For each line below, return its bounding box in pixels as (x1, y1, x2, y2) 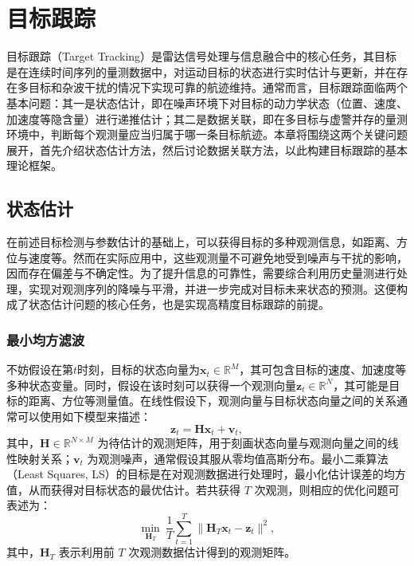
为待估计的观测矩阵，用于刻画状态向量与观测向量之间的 (97, 434, 388, 451)
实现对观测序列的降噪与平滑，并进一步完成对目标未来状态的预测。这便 (28, 280, 396, 297)
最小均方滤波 (6, 329, 85, 349)
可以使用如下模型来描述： (17, 408, 151, 425)
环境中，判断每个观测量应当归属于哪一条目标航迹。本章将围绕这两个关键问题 (6, 126, 408, 143)
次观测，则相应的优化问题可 (254, 481, 400, 497)
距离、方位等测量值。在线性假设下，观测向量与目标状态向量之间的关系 (28, 392, 396, 409)
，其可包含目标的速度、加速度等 (239, 361, 407, 378)
